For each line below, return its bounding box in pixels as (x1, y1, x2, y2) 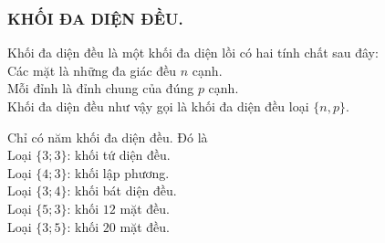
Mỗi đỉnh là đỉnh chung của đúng (7, 79, 194, 98)
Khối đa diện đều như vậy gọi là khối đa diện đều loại (7, 97, 309, 115)
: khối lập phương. (67, 163, 170, 182)
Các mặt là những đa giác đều (7, 60, 177, 79)
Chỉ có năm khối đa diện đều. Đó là (7, 127, 208, 146)
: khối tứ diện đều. (67, 145, 171, 164)
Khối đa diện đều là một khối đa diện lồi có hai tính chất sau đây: (7, 43, 379, 62)
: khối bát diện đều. (67, 181, 177, 200)
